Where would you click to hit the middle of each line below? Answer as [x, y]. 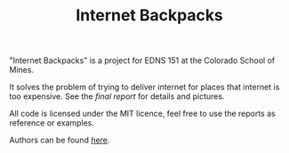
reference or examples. [52, 123]
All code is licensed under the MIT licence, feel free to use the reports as [142, 114]
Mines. [21, 70]
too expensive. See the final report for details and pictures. [117, 96]
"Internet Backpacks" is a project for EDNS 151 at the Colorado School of [142, 61]
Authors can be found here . [60, 140]
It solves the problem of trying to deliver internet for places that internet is [144, 87]
